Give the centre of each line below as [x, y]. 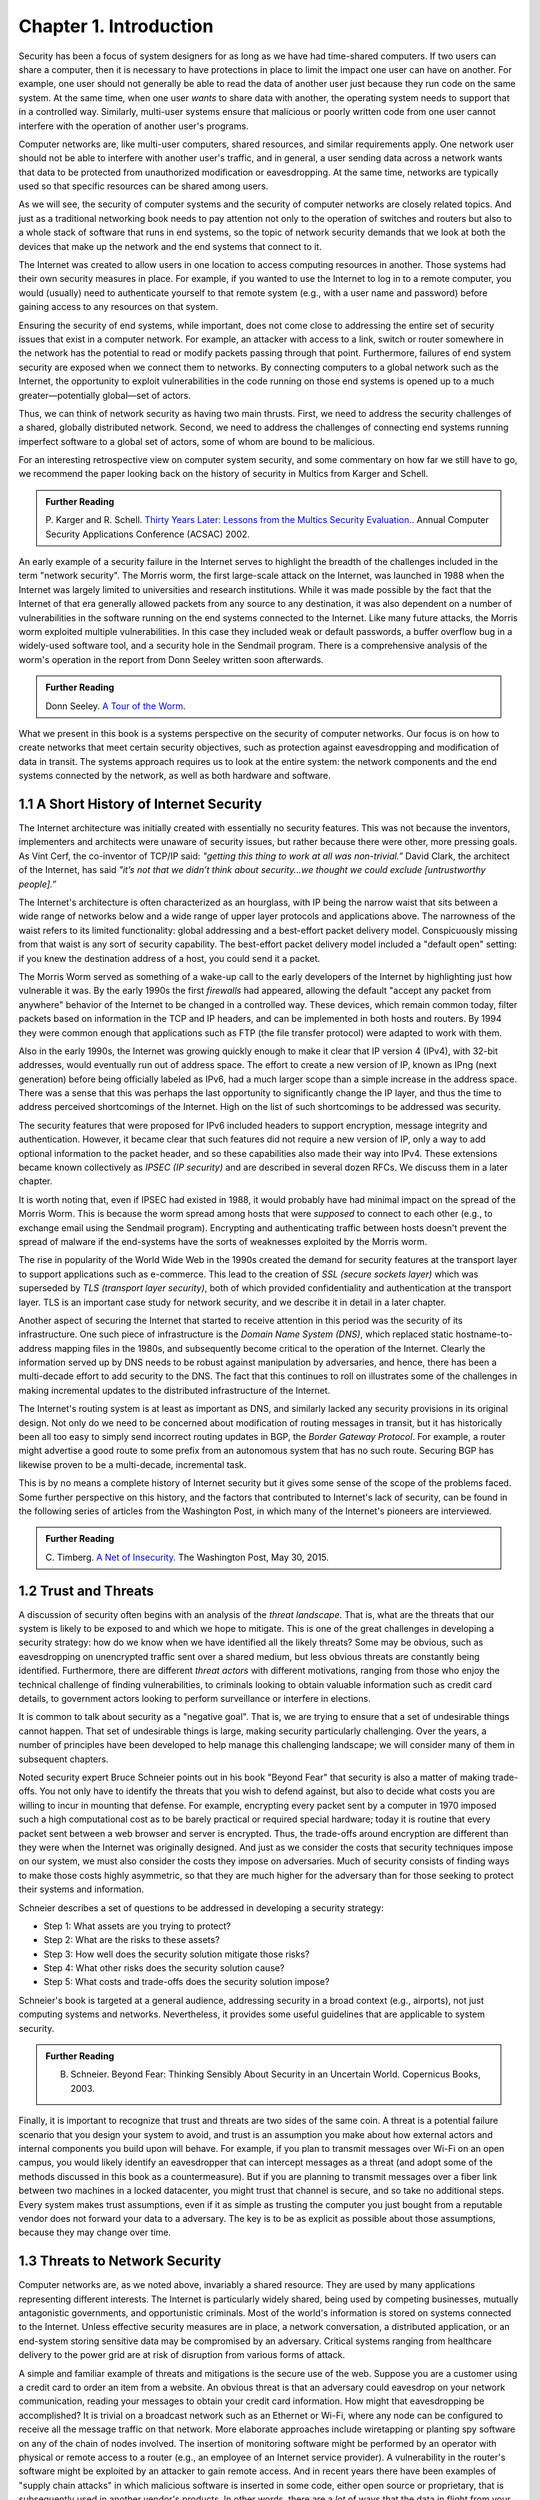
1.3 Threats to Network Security [120, 2261]
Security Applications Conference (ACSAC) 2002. [147, 534]
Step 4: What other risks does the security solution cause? [164, 1968]
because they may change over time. [95, 2232]
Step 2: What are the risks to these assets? [131, 1940]
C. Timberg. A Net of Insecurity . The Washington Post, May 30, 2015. [187, 1557]
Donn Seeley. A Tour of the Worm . [115, 706]
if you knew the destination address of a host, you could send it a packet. [169, 958]
